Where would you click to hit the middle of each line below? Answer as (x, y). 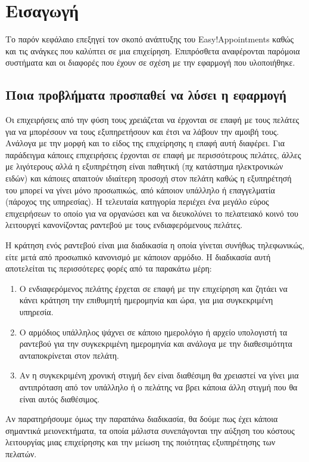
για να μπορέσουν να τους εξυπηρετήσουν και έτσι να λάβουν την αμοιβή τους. (142, 131)
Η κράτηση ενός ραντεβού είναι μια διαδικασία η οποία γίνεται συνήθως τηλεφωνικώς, (155, 245)
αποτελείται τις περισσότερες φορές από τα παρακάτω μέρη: (109, 268)
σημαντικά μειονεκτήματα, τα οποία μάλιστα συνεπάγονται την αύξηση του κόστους (150, 430)
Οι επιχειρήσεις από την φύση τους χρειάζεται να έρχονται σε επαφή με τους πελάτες (152, 120)
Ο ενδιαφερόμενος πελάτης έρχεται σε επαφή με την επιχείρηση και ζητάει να (153, 288)
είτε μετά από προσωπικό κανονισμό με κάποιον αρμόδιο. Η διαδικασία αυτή (138, 256)
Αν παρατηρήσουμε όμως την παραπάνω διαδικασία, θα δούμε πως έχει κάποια (142, 419)
